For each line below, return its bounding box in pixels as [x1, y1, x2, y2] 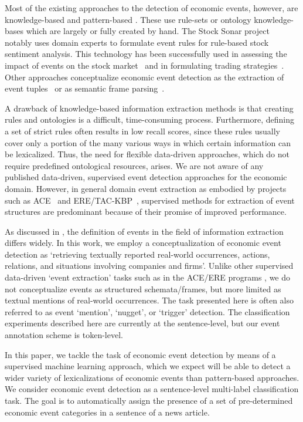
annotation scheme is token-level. [5, 329, 123, 341]
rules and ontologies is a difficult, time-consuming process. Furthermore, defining [5, 113, 294, 126]
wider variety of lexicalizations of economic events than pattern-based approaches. [5, 371, 299, 383]
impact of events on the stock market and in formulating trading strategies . [5, 59, 284, 71]
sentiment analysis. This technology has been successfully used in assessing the [5, 48, 287, 60]
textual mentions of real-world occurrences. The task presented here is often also [5, 294, 294, 306]
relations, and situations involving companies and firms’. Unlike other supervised [5, 259, 294, 272]
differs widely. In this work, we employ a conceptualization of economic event [5, 237, 281, 249]
